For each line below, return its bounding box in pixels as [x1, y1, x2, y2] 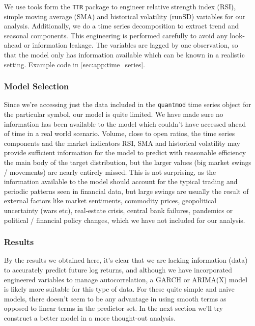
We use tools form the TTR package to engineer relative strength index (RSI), [4, 1, 236, 11]
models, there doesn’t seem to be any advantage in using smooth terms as [4, 293, 227, 303]
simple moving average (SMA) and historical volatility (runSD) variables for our [4, 11, 246, 21]
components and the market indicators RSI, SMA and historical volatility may [4, 137, 240, 148]
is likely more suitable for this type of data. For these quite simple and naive [4, 284, 235, 294]
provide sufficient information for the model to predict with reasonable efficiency [4, 147, 246, 158]
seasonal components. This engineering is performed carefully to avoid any [4, 30, 228, 40]
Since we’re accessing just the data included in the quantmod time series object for [4, 99, 252, 109]
